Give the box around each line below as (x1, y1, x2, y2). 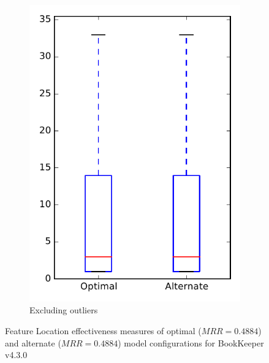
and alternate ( (5, 336, 61, 349)
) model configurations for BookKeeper (118, 336, 264, 349)
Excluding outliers (29, 304, 98, 316)
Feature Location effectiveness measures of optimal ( (5, 324, 202, 337)
